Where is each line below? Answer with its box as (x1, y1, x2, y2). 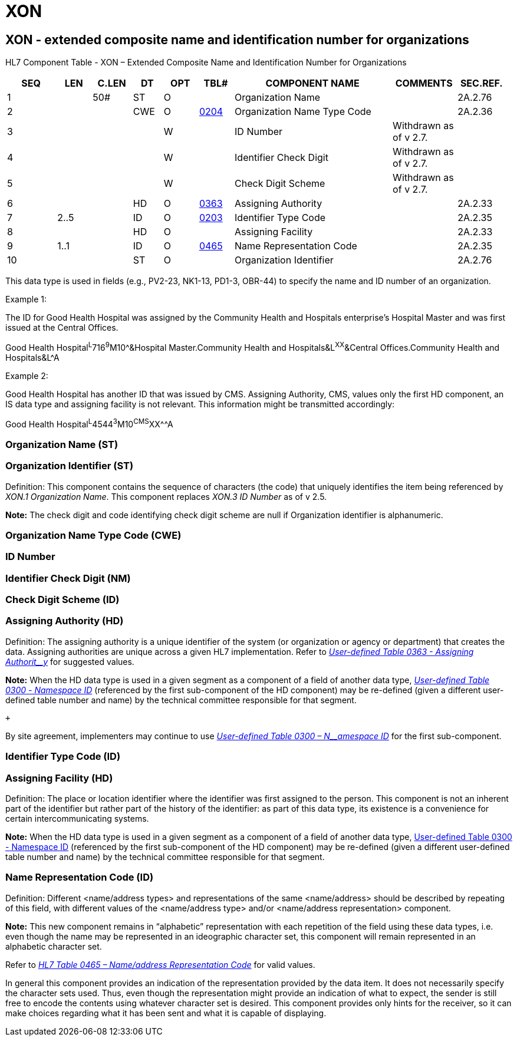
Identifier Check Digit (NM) (5, 572, 131, 584)
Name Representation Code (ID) (5, 871, 154, 884)
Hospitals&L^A (5, 352, 60, 363)
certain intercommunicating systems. (5, 813, 149, 823)
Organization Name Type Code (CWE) (5, 529, 182, 541)
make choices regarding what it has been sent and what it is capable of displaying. (5, 1007, 327, 1018)
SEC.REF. (460, 77, 503, 90)
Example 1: (5, 294, 47, 305)
